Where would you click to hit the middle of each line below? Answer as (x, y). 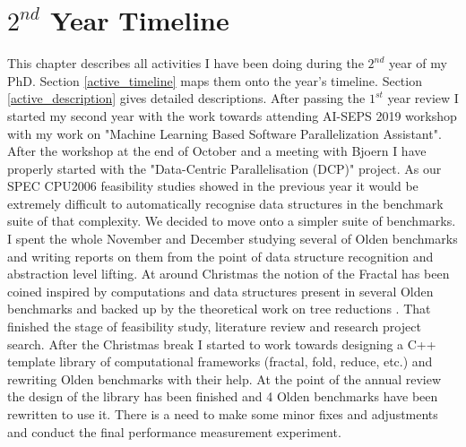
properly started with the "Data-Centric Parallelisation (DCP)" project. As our (224, 168)
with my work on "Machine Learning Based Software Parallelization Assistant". (224, 133)
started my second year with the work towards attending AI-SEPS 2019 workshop (232, 115)
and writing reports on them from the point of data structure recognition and (220, 256)
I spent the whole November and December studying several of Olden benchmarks (233, 239)
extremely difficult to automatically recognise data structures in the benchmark (225, 203)
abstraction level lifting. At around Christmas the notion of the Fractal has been (229, 274)
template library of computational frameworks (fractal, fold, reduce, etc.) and (220, 361)
